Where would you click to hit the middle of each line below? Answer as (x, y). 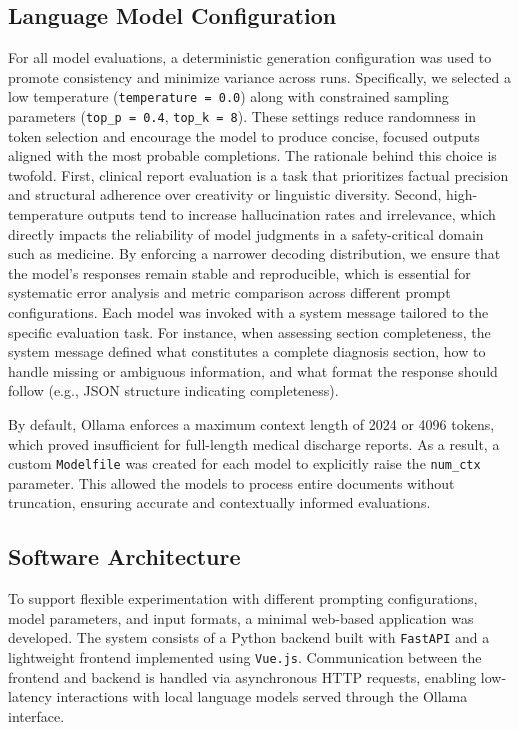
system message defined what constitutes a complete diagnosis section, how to (247, 351)
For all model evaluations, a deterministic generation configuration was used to (250, 57)
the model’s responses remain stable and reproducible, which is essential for (239, 272)
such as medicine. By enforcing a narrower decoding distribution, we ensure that (254, 253)
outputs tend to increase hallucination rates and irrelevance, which (291, 214)
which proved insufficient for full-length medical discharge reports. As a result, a (254, 443)
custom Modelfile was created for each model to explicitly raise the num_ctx (244, 463)
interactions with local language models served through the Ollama (262, 696)
